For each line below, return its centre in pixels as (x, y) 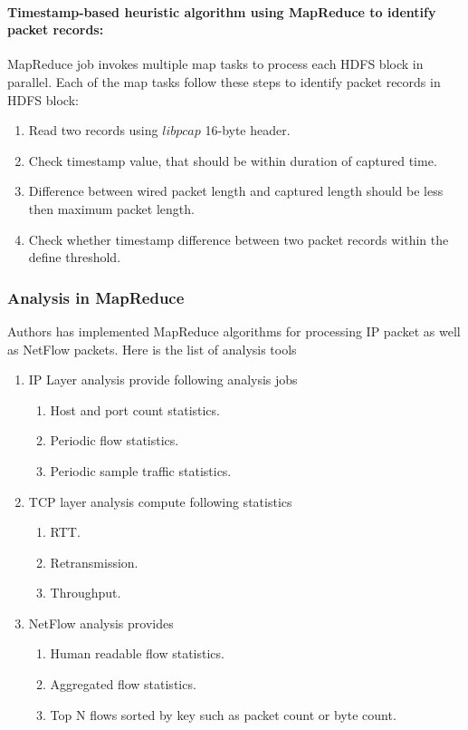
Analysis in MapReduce (96, 297)
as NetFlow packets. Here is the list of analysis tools (152, 349)
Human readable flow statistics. (137, 653)
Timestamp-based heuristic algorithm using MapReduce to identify (222, 11)
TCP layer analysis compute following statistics (160, 501)
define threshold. (75, 257)
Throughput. (86, 593)
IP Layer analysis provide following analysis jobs (163, 380)
